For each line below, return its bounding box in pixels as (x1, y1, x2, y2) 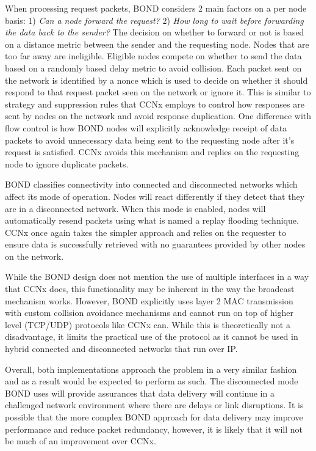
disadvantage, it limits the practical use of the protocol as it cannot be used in (5, 330, 298, 343)
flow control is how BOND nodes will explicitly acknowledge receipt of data (5, 121, 287, 134)
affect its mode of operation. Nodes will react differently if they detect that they (5, 189, 305, 202)
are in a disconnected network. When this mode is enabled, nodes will (5, 202, 266, 215)
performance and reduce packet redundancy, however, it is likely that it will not (5, 422, 303, 435)
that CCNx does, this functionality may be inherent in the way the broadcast (5, 282, 295, 295)
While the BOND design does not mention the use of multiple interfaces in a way (5, 270, 309, 283)
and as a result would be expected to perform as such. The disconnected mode (5, 375, 298, 387)
